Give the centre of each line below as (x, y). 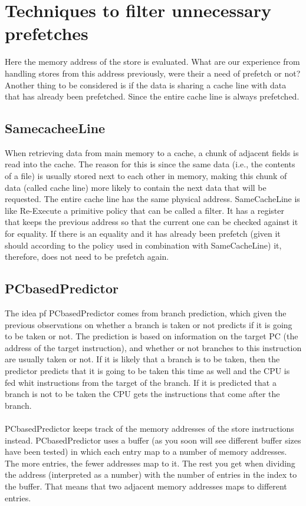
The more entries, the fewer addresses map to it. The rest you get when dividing (150, 463)
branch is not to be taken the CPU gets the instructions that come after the (142, 394)
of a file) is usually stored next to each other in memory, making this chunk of (146, 176)
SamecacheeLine (55, 128)
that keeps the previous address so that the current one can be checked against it (152, 222)
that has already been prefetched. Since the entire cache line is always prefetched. (152, 96)
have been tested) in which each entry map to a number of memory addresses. (146, 452)
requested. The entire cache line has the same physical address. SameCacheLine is (152, 199)
